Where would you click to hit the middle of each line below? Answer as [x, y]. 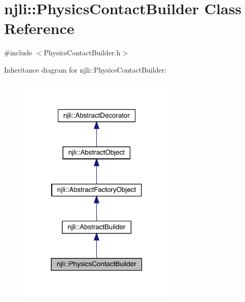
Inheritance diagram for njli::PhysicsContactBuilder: [85, 69]
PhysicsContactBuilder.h [82, 53]
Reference [39, 28]
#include [18, 53]
